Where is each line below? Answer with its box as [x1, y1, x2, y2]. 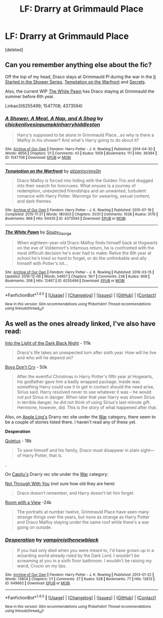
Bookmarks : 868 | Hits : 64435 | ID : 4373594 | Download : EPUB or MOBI [5, 216, 126, 221]
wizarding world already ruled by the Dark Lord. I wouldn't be [16, 552, 140, 558]
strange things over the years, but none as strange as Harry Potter [16, 514, 150, 520]
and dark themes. [16, 198, 52, 204]
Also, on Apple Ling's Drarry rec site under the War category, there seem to [5, 414, 156, 419]
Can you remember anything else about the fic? [5, 61, 152, 69]
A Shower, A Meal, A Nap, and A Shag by [5, 115, 103, 122]
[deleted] [5, 47, 23, 52]
